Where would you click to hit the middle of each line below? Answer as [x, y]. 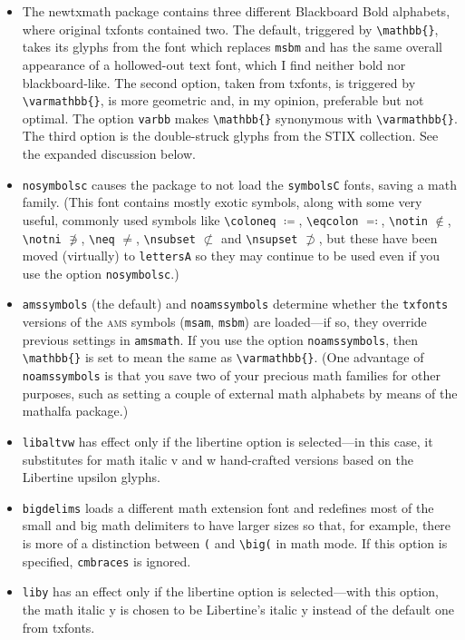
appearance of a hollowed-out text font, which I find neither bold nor [214, 64]
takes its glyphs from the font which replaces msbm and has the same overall [232, 47]
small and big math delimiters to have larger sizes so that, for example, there [237, 525]
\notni [42, 239]
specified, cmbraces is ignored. [107, 561]
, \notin [405, 219]
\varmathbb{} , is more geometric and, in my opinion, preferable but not [223, 100]
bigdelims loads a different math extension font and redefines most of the [228, 507]
